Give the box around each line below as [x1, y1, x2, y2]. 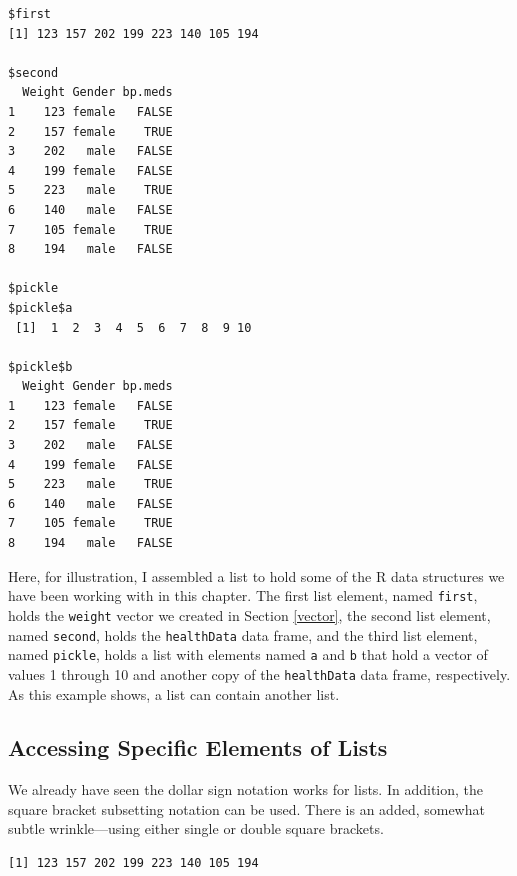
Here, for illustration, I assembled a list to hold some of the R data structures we [8, 565, 505, 586]
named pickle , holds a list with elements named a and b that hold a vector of [8, 644, 488, 665]
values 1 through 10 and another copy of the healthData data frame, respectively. [8, 663, 511, 684]
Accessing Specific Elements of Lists [8, 732, 388, 763]
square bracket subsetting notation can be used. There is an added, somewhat [8, 798, 485, 819]
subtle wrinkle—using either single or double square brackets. [8, 818, 384, 839]
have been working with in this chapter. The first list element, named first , [8, 585, 478, 606]
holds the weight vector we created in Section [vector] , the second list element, [8, 604, 491, 625]
